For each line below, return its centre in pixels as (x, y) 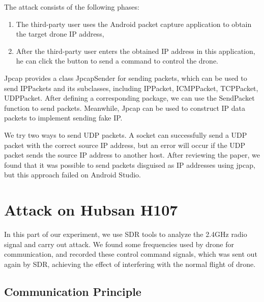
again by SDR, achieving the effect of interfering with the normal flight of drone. (130, 264)
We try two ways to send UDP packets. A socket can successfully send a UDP (126, 134)
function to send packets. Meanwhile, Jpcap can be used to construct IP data (125, 108)
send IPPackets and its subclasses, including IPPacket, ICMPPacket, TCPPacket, (131, 88)
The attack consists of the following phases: (72, 7)
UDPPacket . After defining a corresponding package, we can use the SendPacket (129, 98)
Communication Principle (73, 291)
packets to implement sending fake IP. (63, 118)
